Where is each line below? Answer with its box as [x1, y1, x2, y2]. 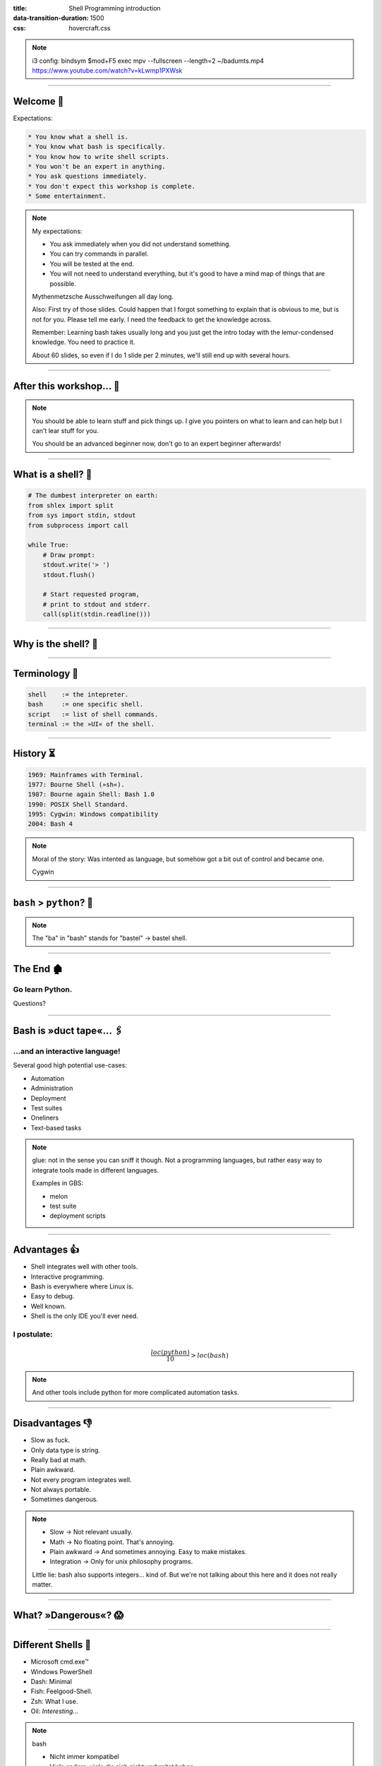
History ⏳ [13, 747, 56, 759]
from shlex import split [28, 502, 114, 509]
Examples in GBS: [32, 1179, 84, 1187]
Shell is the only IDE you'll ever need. [30, 1312, 139, 1320]
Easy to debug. [30, 1292, 75, 1300]
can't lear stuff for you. [32, 427, 99, 435]
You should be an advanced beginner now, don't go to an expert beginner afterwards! [32, 439, 282, 448]
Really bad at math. [30, 1455, 87, 1464]
